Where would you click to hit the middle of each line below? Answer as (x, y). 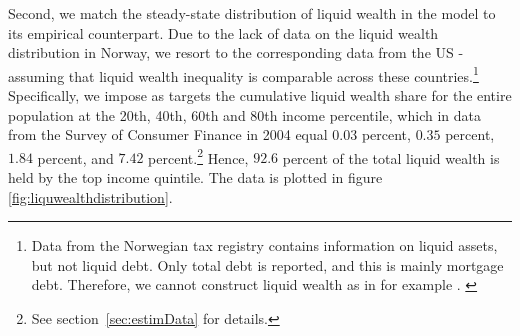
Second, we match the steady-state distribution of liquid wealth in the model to (252, 13)
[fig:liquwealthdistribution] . (90, 196)
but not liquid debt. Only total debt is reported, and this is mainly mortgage (267, 264)
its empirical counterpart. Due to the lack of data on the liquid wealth (223, 32)
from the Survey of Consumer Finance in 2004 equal (168, 134)
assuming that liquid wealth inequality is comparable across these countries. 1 (243, 74)
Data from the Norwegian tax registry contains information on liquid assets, (264, 245)
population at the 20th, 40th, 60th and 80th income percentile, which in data (244, 114)
